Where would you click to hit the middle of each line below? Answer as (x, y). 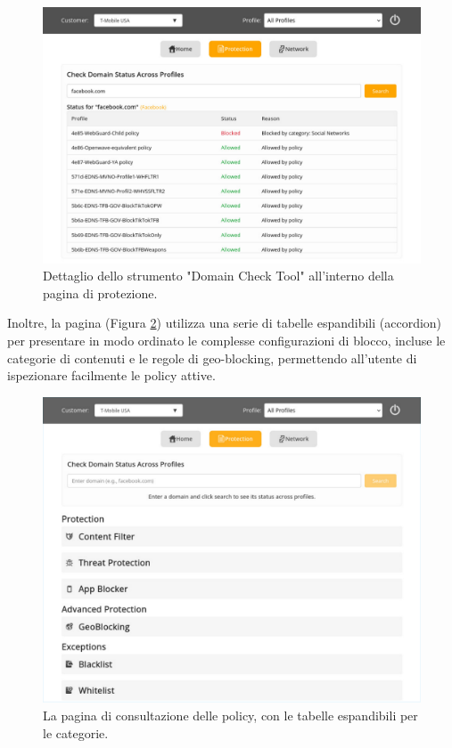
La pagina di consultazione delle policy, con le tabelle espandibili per (230, 715)
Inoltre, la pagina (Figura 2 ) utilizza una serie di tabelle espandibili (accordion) (225, 323)
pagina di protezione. (100, 293)
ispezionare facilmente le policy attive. (111, 375)
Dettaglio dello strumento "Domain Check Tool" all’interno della (218, 276)
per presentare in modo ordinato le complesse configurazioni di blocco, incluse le (226, 340)
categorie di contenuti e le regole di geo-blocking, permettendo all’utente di (212, 358)
